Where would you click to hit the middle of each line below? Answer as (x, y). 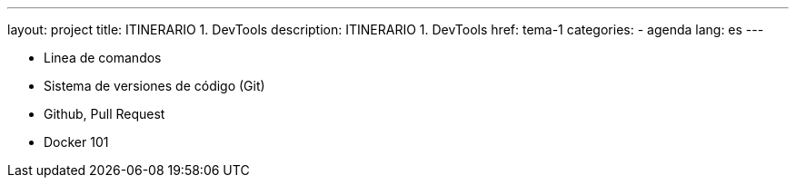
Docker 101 (76, 142)
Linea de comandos (103, 58)
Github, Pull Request (104, 114)
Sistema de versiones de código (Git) (154, 86)
